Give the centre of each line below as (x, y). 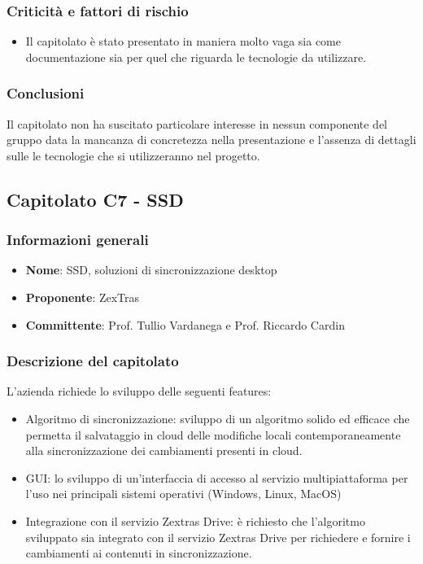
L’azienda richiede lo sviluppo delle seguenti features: (139, 391)
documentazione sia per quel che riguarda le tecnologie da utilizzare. (196, 57)
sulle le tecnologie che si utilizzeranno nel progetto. (133, 155)
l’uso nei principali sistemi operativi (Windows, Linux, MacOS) (183, 494)
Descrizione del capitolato (93, 361)
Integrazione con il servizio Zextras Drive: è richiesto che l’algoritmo (195, 520)
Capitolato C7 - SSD (95, 199)
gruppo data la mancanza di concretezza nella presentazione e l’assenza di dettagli (211, 140)
